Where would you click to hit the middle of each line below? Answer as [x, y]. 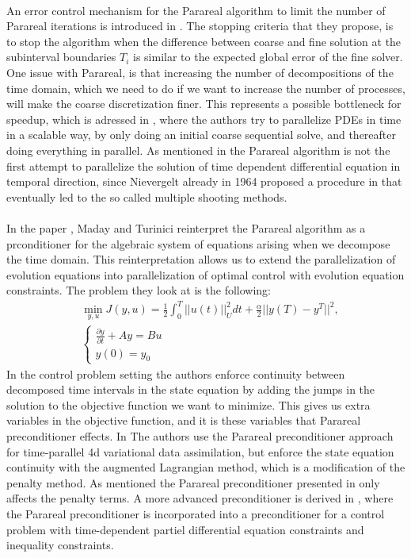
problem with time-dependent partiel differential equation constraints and [185, 529]
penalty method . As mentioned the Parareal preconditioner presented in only [193, 482]
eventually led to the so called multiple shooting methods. [147, 196]
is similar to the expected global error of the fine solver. [268, 57]
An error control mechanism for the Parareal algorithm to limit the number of [196, 10]
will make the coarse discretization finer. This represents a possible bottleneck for [204, 104]
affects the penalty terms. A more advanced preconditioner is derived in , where [200, 498]
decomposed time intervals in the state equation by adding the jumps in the [191, 389]
